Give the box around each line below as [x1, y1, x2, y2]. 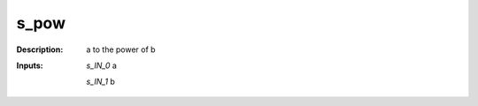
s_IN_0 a [86, 60, 117, 71]
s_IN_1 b [86, 76, 115, 87]
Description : [16, 44, 64, 55]
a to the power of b [86, 44, 156, 55]
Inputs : [16, 60, 43, 71]
